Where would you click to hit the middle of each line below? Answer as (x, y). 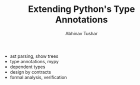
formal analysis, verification (38, 77)
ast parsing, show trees (34, 56)
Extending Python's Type (81, 9)
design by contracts (30, 72)
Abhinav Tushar (81, 33)
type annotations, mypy (34, 61)
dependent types (27, 67)
